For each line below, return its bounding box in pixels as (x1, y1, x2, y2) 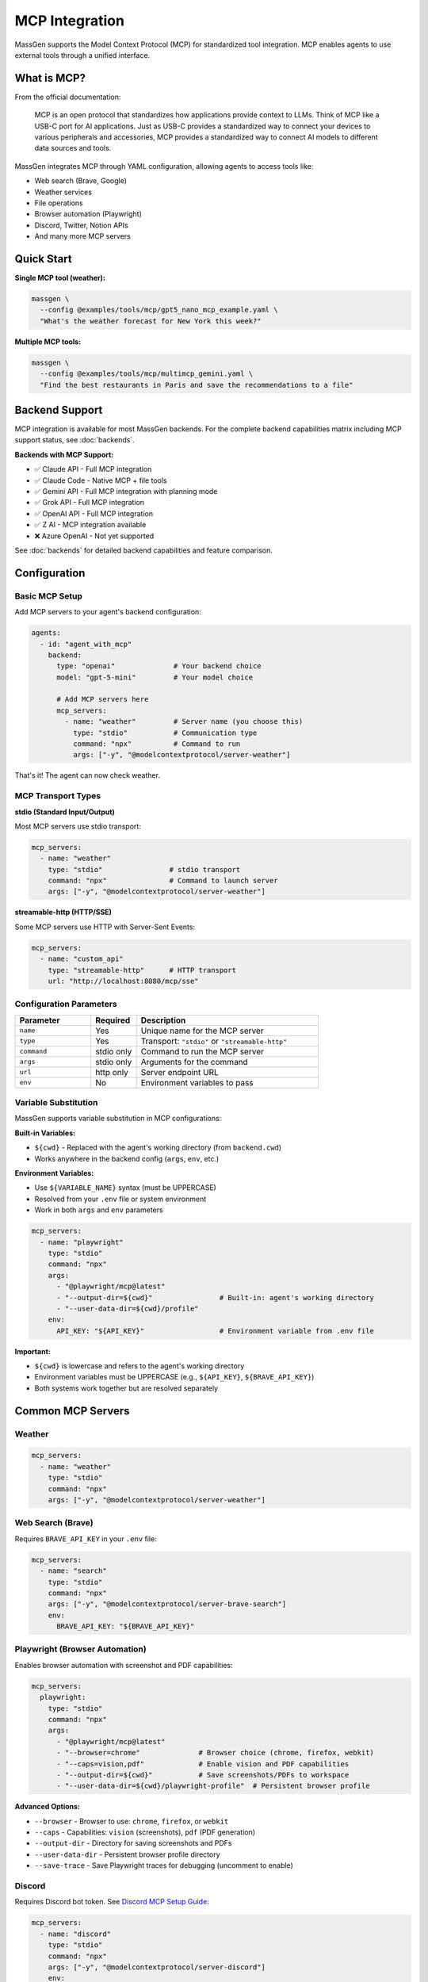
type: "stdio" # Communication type (72, 728, 258, 737)
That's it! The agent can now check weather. (14, 771, 160, 780)
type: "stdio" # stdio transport (48, 865, 241, 874)
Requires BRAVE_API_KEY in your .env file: (14, 1534, 158, 1544)
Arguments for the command (140, 1056, 249, 1067)
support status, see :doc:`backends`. (14, 435, 135, 445)
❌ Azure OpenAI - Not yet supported (34, 531, 155, 541)
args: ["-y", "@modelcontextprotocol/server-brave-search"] (48, 1600, 287, 1609)
